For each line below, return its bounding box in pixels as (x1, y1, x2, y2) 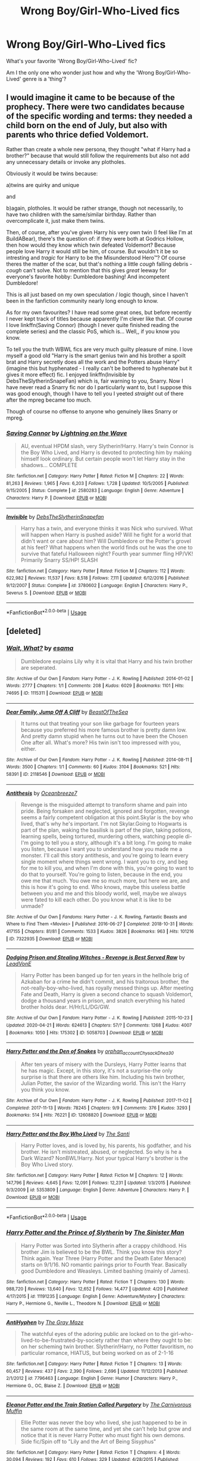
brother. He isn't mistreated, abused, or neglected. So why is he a (20, 1148, 182, 1155)
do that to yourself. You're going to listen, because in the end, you (20, 871, 183, 878)
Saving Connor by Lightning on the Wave (6, 429, 127, 437)
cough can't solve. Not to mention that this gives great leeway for (6, 266, 167, 273)
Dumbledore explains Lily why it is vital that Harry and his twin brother (20, 657, 193, 665)
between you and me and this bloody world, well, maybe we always (20, 890, 187, 897)
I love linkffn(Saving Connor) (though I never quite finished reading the (6, 321, 179, 328)
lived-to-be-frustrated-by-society (20, 1336, 104, 1344)
